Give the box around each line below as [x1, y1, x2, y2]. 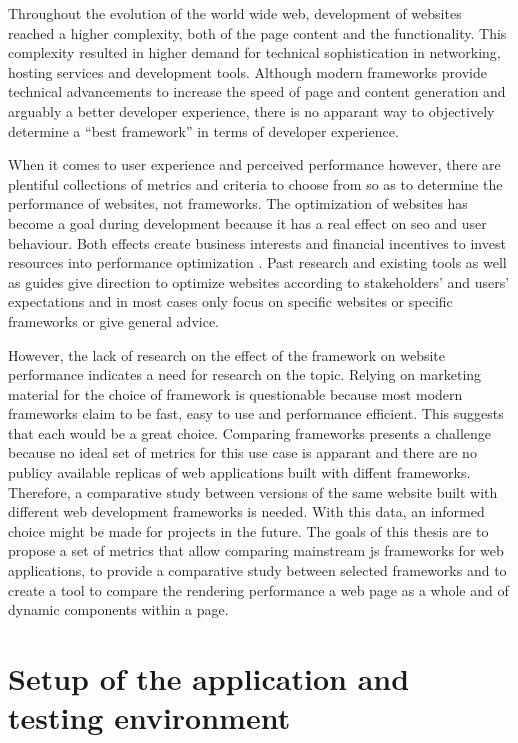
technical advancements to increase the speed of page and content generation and [8, 81, 506, 102]
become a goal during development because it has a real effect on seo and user [8, 212, 487, 233]
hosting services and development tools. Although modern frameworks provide [8, 61, 487, 82]
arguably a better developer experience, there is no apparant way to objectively [8, 100, 495, 121]
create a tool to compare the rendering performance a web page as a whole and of [8, 579, 509, 600]
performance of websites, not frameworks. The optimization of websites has [8, 193, 468, 214]
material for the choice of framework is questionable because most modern [8, 383, 463, 404]
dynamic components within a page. [8, 599, 229, 620]
